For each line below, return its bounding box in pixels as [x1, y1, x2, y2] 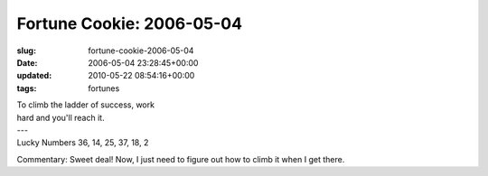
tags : [16, 82, 37, 94]
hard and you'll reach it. [16, 112, 105, 123]
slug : [16, 45, 36, 56]
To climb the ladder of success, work [16, 99, 155, 110]
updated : [16, 70, 52, 81]
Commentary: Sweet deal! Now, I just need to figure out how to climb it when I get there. [16, 153, 345, 164]
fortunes [88, 82, 120, 94]
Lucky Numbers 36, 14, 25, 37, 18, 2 [16, 137, 149, 148]
